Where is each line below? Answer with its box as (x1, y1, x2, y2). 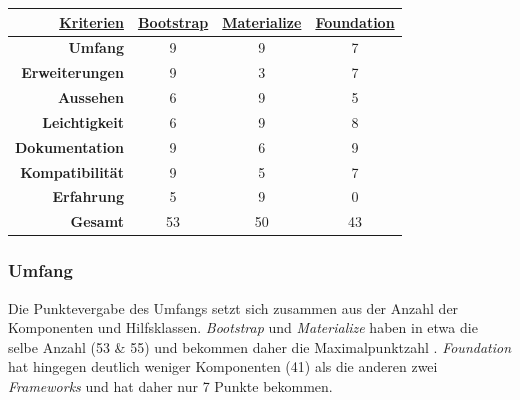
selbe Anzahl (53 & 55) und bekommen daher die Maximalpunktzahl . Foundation (8, 336, 512, 357)
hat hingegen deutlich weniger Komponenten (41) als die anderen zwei (8, 356, 438, 377)
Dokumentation (15, 136, 124, 157)
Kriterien (59, 11, 124, 32)
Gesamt (70, 211, 124, 232)
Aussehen (57, 87, 124, 108)
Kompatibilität (20, 161, 124, 182)
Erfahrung (52, 186, 124, 207)
